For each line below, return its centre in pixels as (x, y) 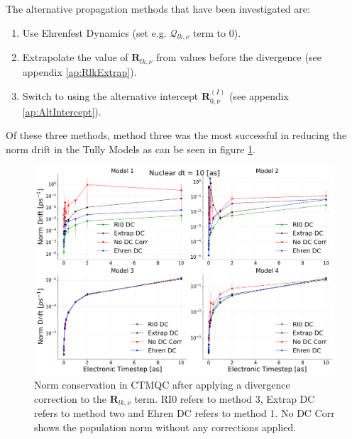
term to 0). (217, 32)
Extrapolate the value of (75, 57)
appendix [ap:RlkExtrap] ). (79, 71)
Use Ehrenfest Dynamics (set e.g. (94, 32)
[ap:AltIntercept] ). (62, 111)
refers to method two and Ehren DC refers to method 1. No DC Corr (185, 413)
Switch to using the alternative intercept (110, 96)
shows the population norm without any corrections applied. (165, 427)
